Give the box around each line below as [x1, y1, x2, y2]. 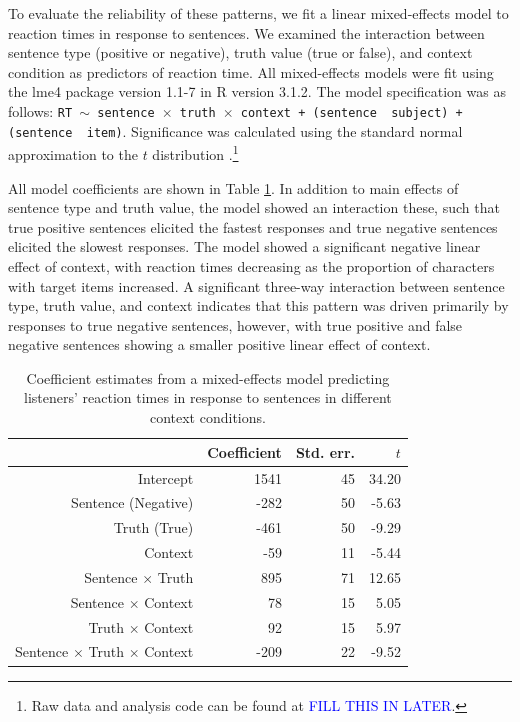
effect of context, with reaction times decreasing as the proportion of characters [8, 255, 495, 276]
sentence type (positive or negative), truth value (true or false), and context [8, 42, 473, 63]
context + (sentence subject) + [240, 105, 463, 120]
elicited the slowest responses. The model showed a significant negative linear [8, 236, 481, 257]
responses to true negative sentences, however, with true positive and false [8, 314, 463, 335]
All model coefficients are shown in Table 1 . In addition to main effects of [8, 177, 459, 198]
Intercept [137, 467, 194, 488]
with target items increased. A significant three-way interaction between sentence [8, 275, 505, 296]
